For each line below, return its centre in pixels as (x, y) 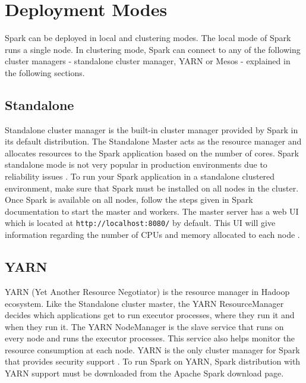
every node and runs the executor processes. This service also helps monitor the (150, 338)
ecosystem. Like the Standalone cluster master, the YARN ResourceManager (144, 303)
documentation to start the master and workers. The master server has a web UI (152, 211)
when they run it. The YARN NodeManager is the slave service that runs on (144, 326)
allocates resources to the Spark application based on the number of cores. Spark (152, 153)
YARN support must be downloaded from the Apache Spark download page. (144, 373)
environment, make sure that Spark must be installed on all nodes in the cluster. (152, 188)
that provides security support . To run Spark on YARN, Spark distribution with (153, 361)
